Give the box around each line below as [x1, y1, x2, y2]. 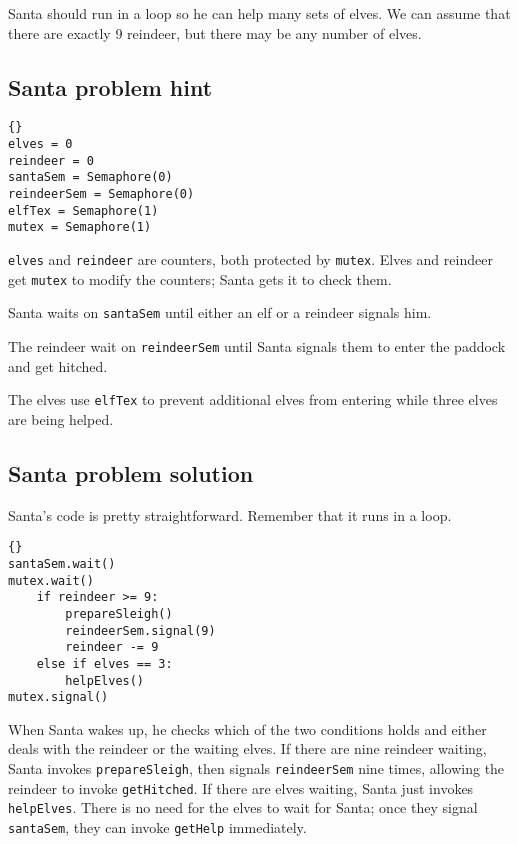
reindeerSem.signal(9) [65, 623, 216, 638]
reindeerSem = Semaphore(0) [8, 187, 195, 202]
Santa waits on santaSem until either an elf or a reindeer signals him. [8, 302, 432, 323]
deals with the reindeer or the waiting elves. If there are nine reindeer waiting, [8, 738, 487, 759]
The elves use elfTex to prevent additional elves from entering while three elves [8, 389, 498, 410]
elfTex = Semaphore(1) [8, 203, 159, 218]
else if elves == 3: [36, 656, 173, 671]
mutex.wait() [8, 573, 94, 588]
